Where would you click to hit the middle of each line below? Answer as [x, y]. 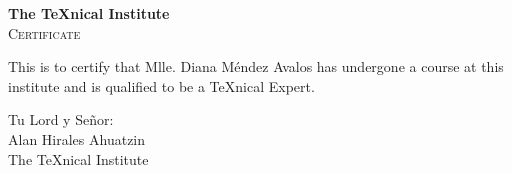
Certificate [44, 32]
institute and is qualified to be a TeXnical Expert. [161, 85]
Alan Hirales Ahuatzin [77, 138]
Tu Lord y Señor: [61, 119]
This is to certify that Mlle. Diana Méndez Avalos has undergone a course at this [256, 66]
